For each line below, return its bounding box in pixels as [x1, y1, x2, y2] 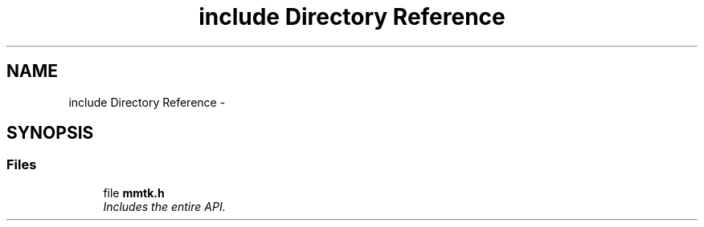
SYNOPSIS [6, 123, 94, 144]
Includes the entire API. [103, 199, 226, 213]
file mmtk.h [103, 185, 165, 200]
